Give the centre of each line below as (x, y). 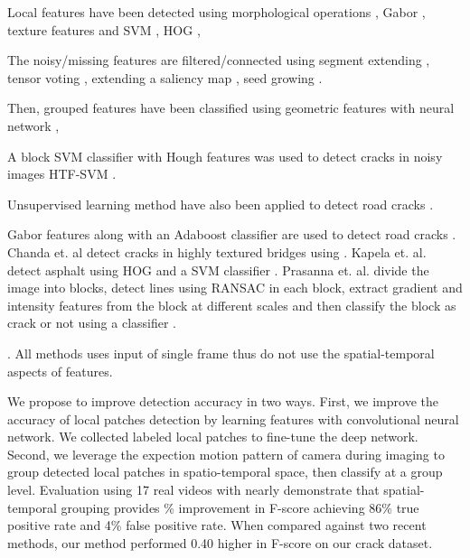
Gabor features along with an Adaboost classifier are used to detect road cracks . (232, 234)
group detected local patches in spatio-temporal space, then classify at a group (225, 472)
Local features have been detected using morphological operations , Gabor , (216, 12)
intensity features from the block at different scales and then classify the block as (232, 305)
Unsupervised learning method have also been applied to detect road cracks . (221, 204)
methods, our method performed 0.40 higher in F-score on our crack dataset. (220, 542)
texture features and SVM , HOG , (104, 29)
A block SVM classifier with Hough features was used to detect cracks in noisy (225, 156)
